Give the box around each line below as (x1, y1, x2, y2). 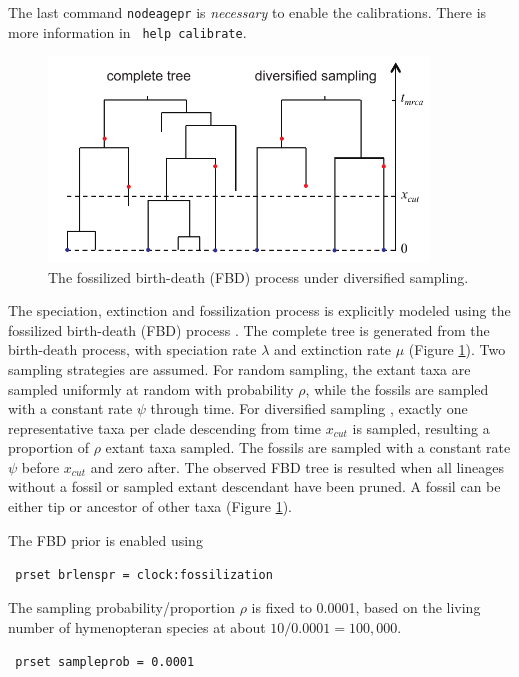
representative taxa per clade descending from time (8, 417, 321, 438)
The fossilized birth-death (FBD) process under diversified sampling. (48, 266, 469, 287)
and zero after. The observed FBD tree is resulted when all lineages (90, 456, 504, 477)
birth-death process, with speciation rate (8, 339, 257, 360)
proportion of (8, 437, 90, 458)
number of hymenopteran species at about (8, 616, 266, 637)
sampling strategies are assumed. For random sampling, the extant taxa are (8, 358, 471, 379)
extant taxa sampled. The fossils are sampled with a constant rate (105, 437, 511, 458)
